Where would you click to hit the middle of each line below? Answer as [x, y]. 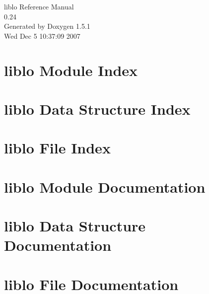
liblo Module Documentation [105, 186]
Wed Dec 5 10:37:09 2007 [42, 36]
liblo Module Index [71, 70]
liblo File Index [57, 148]
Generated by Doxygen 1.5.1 [47, 26]
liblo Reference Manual [39, 6]
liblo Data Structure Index [97, 109]
